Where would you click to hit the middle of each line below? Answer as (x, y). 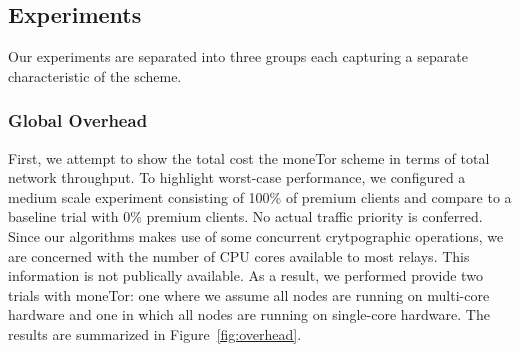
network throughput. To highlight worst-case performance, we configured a (237, 177)
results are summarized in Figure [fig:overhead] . (155, 333)
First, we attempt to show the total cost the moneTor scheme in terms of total (249, 157)
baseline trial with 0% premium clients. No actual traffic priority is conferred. (245, 216)
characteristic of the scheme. (95, 75)
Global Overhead (78, 120)
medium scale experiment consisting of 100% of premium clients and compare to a (260, 196)
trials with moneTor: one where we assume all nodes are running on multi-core (249, 294)
